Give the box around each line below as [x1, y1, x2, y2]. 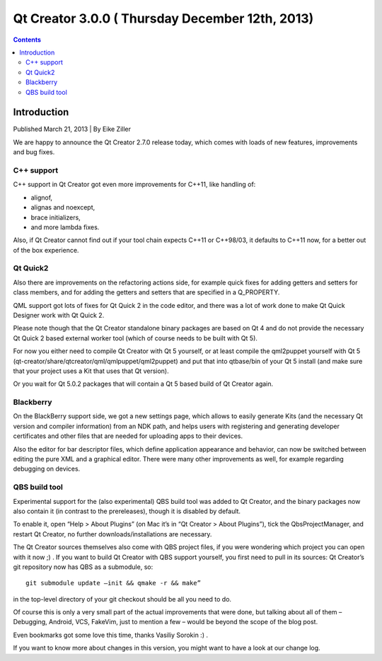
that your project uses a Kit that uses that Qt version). [13, 367, 169, 375]
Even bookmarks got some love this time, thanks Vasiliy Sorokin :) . [13, 631, 209, 639]
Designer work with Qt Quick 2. [13, 311, 105, 319]
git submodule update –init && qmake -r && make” [25, 579, 202, 587]
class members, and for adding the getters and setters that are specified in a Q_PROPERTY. [13, 288, 280, 297]
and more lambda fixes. [30, 223, 100, 231]
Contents [13, 35, 42, 44]
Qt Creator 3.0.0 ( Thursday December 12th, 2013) [13, 11, 314, 26]
